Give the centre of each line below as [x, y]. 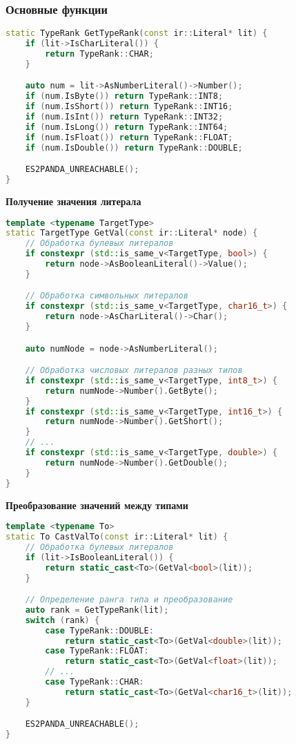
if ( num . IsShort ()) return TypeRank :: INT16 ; [129, 107]
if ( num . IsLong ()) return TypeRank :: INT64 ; [127, 127]
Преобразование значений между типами [97, 505]
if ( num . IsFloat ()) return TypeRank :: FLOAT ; [129, 137]
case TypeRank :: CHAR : [95, 682]
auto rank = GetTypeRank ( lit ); [97, 610]
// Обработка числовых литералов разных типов [134, 371]
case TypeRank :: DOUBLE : [99, 630]
